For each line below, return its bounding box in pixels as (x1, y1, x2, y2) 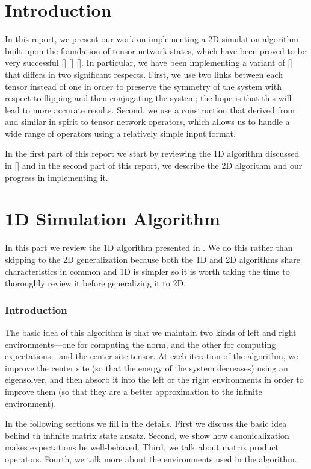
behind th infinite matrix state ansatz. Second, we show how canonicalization (5, 429, 289, 441)
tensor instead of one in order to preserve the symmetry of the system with (5, 80, 282, 92)
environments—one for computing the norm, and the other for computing (5, 338, 276, 350)
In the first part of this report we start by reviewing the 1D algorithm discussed (5, 147, 300, 160)
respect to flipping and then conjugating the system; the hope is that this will (5, 92, 292, 104)
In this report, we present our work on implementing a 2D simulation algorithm (5, 33, 298, 45)
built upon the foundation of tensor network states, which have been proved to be (5, 44, 306, 57)
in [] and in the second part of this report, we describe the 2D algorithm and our (5, 159, 303, 172)
